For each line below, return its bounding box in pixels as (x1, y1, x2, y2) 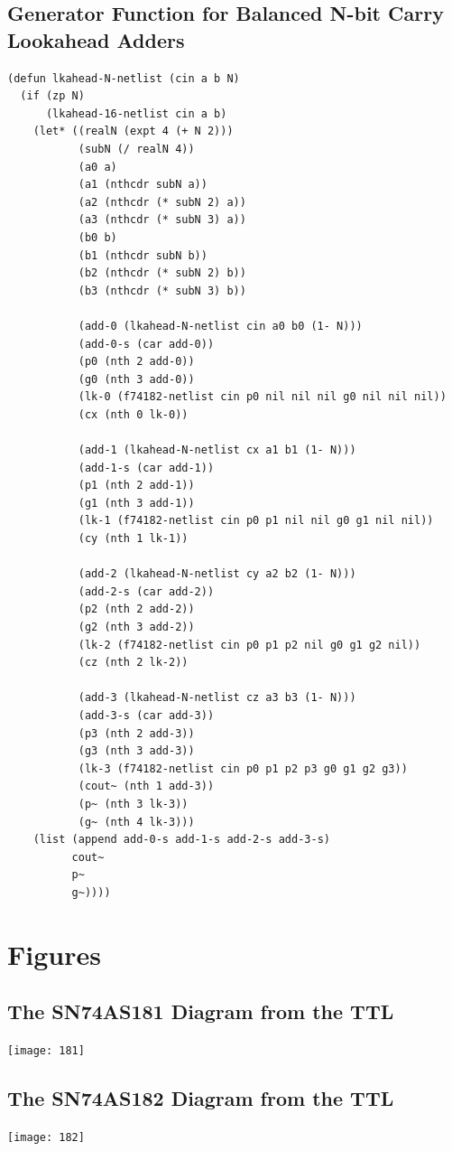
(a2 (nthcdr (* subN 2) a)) (78, 195, 246, 209)
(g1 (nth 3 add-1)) (78, 496, 195, 510)
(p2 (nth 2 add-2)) (78, 603, 195, 616)
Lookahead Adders (7, 25, 185, 53)
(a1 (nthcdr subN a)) (78, 178, 208, 192)
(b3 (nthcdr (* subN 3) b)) (78, 284, 246, 297)
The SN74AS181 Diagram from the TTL (7, 997, 394, 1025)
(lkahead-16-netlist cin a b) (45, 107, 227, 120)
